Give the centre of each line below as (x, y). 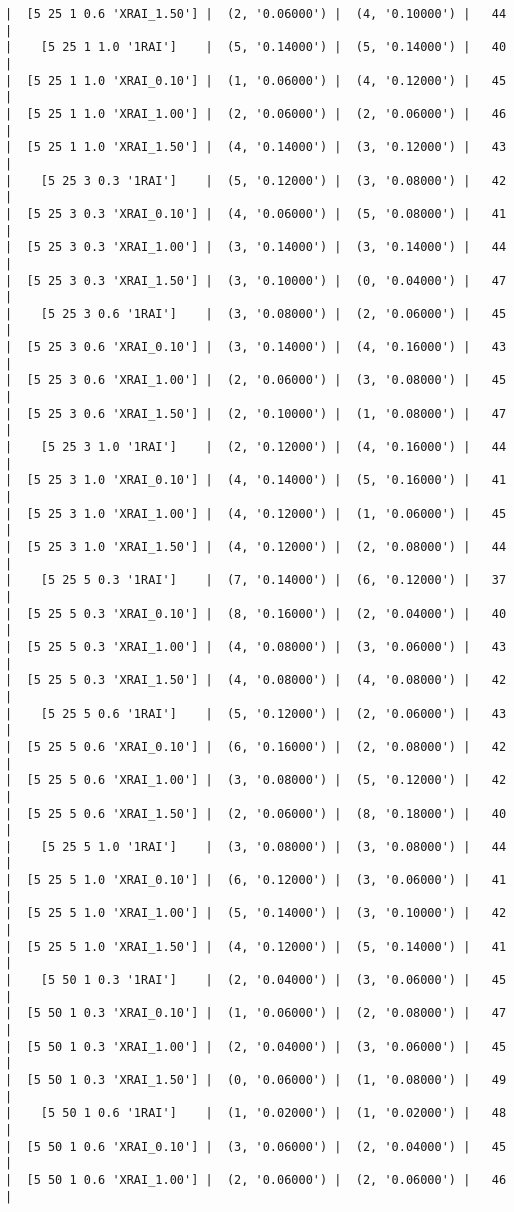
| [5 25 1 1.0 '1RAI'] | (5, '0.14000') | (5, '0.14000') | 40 (256, 47)
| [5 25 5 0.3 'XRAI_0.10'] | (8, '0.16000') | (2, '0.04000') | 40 (256, 613)
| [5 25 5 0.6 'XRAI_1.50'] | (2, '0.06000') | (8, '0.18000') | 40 (256, 813)
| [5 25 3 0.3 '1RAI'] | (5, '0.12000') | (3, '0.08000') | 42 (256, 180)
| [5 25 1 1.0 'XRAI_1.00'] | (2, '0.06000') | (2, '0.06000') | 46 (256, 113)
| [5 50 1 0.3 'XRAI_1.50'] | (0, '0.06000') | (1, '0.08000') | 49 (256, 1080)
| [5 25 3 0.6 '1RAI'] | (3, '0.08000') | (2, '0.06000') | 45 (256, 313)
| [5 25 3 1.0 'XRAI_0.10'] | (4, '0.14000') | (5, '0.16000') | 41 (256, 480)
